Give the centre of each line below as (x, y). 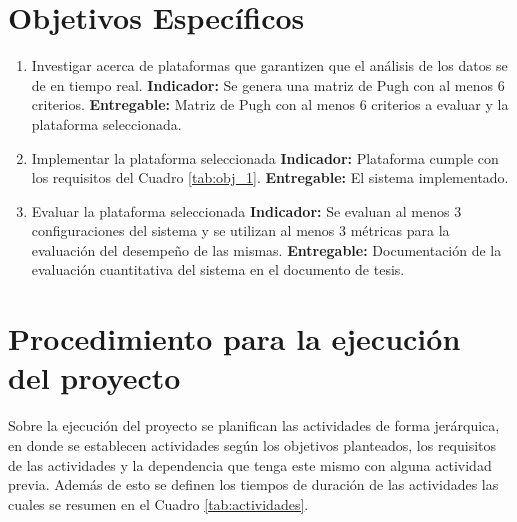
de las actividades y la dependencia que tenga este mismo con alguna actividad (250, 464)
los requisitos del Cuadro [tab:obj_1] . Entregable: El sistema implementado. (270, 177)
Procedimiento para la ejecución (234, 338)
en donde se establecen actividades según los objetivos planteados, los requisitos (252, 444)
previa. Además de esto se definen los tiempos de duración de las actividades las (253, 484)
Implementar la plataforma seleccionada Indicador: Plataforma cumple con (265, 157)
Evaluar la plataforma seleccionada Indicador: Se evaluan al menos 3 (246, 210)
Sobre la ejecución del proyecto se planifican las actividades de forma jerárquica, (254, 425)
